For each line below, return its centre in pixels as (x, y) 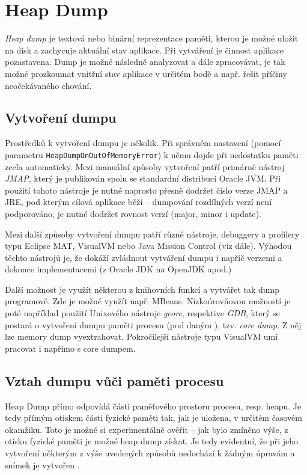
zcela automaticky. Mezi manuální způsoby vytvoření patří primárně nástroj (145, 166)
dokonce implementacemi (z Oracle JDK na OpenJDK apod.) (118, 269)
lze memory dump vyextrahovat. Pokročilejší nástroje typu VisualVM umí (141, 336)
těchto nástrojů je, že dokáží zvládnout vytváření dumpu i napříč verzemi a (144, 257)
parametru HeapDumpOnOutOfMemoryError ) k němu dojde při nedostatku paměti (152, 154)
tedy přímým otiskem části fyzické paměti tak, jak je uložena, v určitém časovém (153, 418)
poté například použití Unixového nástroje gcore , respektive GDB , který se (142, 313)
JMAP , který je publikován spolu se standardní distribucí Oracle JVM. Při (143, 178)
